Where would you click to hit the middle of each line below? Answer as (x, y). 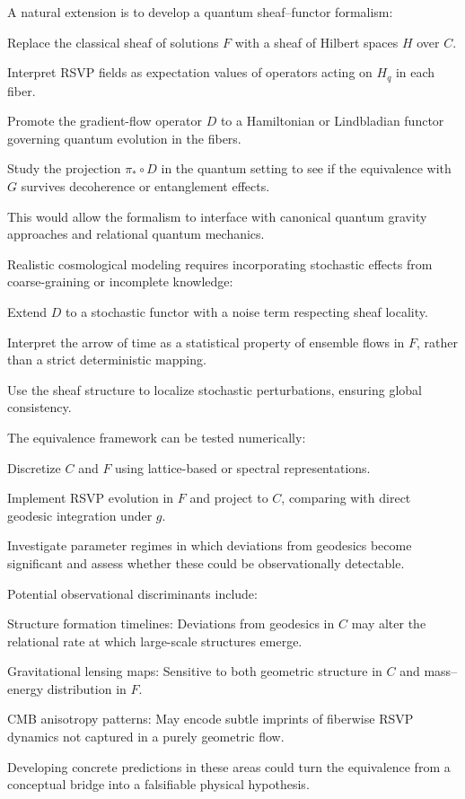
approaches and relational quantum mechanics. (136, 234)
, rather (438, 342)
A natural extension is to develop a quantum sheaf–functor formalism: (200, 12)
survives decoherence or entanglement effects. (145, 186)
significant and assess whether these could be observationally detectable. (206, 562)
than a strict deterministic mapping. (107, 360)
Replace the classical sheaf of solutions (113, 42)
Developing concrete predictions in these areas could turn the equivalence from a (229, 766)
